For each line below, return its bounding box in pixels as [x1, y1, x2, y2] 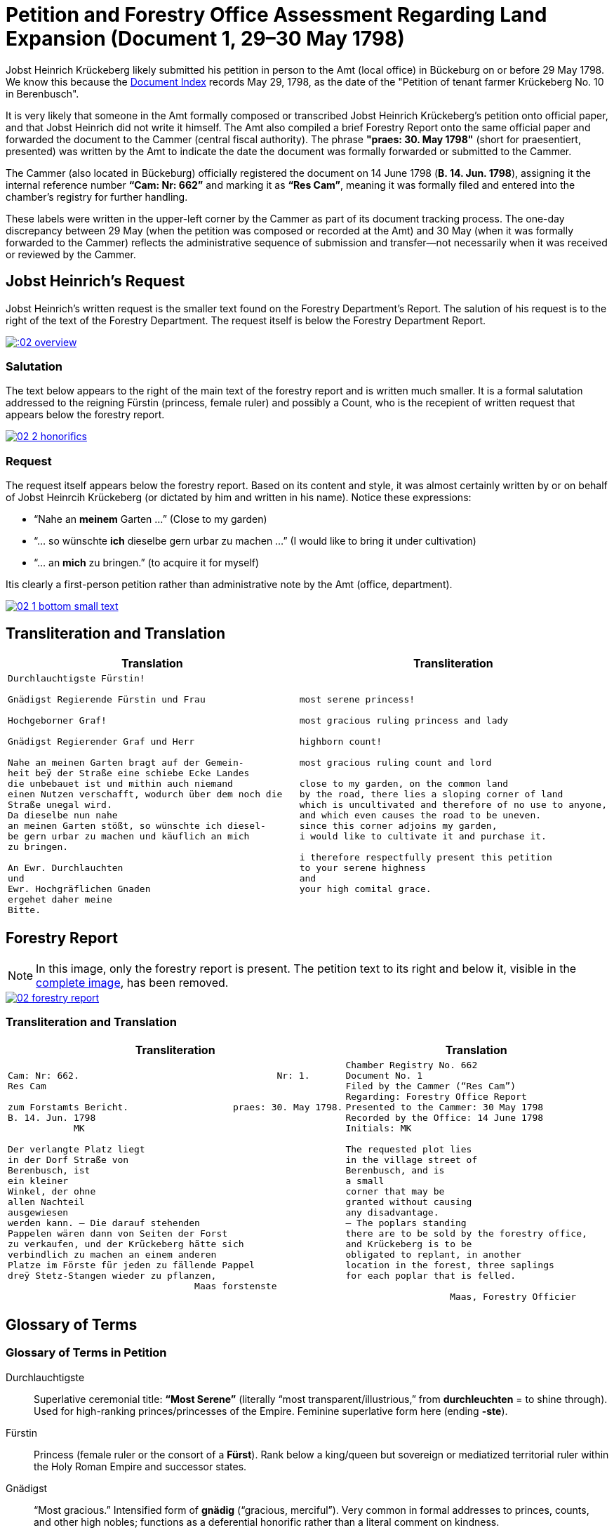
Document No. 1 [345, 1070, 423, 1081]
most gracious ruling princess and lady [299, 714, 509, 726]
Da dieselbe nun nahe [8, 809, 118, 820]
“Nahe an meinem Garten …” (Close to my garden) [34, 513, 267, 526]
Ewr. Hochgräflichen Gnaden [8, 883, 151, 894]
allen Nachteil [8, 1196, 85, 1207]
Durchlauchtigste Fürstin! [8, 672, 145, 684]
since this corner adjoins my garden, [299, 820, 498, 831]
